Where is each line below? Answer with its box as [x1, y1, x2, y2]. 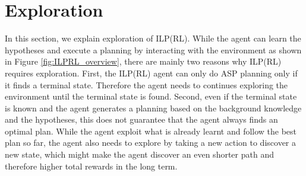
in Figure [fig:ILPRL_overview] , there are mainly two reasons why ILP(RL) [5, 55, 282, 68]
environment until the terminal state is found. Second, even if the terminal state [5, 90, 297, 103]
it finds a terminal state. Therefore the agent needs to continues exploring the [5, 78, 288, 91]
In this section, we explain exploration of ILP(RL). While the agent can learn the [5, 32, 301, 44]
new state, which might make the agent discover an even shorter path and [5, 148, 274, 161]
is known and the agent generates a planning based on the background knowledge [5, 101, 302, 114]
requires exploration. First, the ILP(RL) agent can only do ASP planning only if [5, 66, 298, 79]
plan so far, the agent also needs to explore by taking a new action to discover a [5, 136, 296, 149]
